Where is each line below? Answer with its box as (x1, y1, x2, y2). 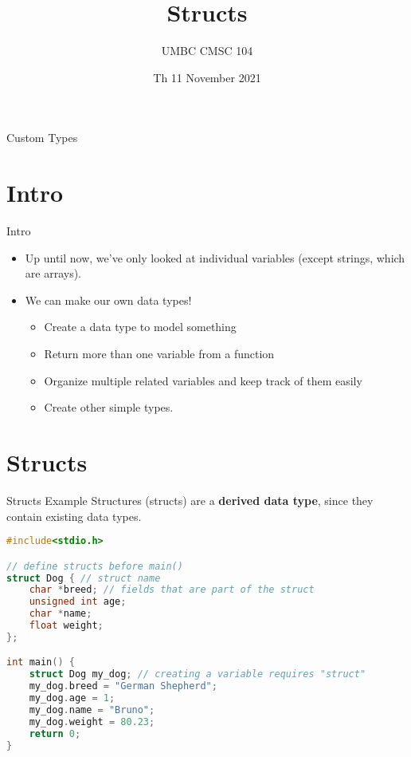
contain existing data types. (6, 507, 142, 524)
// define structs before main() (6, 560, 183, 572)
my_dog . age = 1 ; (29, 692, 115, 704)
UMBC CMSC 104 (161, 42, 253, 59)
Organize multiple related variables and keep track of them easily (44, 372, 362, 388)
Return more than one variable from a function (44, 345, 275, 361)
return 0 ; (29, 727, 81, 739)
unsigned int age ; (29, 596, 127, 608)
